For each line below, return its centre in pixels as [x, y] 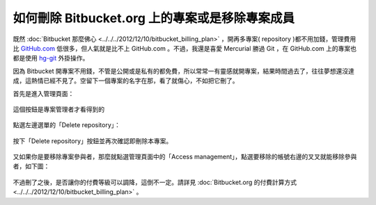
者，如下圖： [31, 166]
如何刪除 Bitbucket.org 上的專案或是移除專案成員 [154, 18]
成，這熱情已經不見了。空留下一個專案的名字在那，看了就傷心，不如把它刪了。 [126, 81]
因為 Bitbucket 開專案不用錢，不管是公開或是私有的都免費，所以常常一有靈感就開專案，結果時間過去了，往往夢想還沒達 [183, 71]
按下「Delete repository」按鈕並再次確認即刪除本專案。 [93, 141]
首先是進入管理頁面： [44, 93]
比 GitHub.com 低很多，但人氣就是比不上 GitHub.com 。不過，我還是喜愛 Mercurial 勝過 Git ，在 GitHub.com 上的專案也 [185, 48]
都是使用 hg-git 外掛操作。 [51, 58]
